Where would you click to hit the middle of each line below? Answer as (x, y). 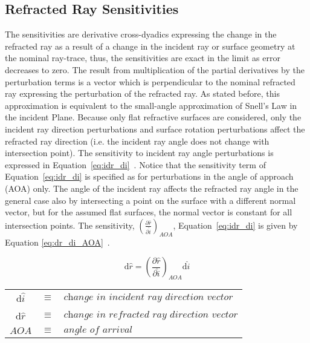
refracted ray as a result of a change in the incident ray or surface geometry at (150, 46)
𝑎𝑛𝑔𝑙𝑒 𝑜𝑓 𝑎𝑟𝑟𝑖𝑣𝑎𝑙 (98, 329)
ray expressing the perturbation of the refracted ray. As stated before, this (142, 93)
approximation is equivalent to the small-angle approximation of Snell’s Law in (151, 105)
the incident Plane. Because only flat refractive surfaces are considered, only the (153, 117)
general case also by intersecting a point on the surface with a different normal (150, 200)
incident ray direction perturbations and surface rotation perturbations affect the (155, 129)
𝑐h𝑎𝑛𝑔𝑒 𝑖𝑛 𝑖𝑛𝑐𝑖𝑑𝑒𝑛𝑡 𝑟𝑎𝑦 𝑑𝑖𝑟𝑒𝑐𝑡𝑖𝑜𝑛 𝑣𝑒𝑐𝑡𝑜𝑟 (148, 297)
